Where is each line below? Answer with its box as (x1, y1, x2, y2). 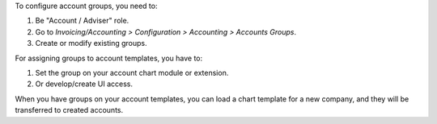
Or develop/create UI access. (35, 79, 134, 89)
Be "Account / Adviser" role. (35, 16, 129, 26)
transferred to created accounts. (15, 105, 124, 115)
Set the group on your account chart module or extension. (35, 68, 229, 77)
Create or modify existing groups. (35, 39, 147, 48)
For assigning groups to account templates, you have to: (15, 53, 203, 63)
